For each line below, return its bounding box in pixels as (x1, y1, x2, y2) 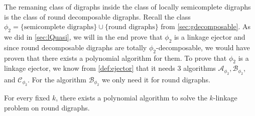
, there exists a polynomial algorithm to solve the (56, 92, 207, 103)
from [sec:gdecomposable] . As (161, 21, 251, 32)
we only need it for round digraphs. (101, 74, 210, 84)
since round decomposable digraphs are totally (4, 42, 147, 52)
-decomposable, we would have (156, 42, 250, 52)
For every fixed (4, 92, 50, 103)
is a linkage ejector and (174, 31, 245, 42)
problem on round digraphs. (4, 102, 90, 112)
